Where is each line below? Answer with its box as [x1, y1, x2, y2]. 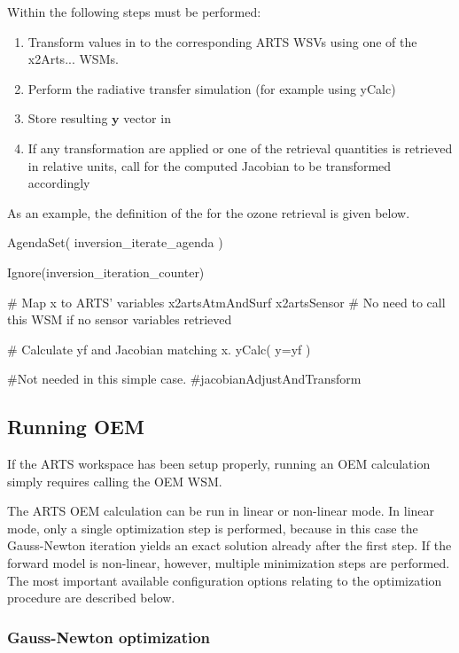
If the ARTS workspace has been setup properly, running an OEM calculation [7, 455, 431, 473]
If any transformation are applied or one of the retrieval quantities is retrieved [27, 138, 453, 157]
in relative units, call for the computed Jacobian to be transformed [27, 156, 392, 175]
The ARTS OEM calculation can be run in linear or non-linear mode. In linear [7, 501, 435, 520]
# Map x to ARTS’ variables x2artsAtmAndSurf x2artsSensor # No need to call [7, 292, 446, 311]
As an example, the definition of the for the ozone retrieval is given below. [7, 203, 410, 222]
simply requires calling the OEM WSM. [7, 471, 222, 490]
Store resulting [27, 109, 108, 128]
